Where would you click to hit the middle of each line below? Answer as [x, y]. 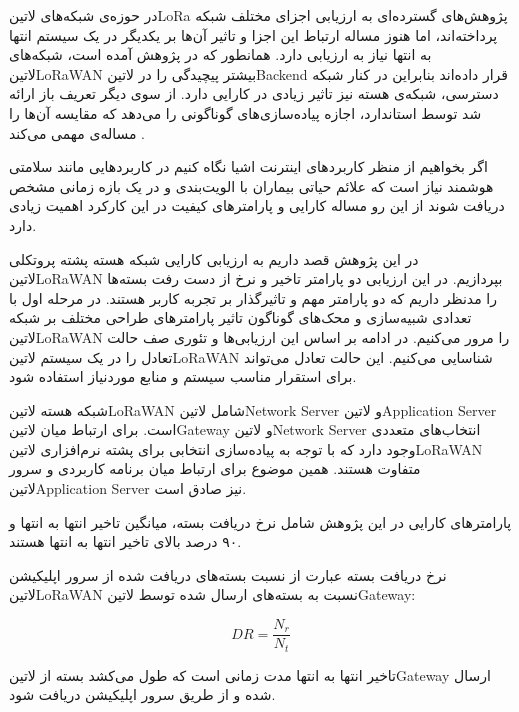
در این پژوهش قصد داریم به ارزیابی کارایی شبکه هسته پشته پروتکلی [214, 258]
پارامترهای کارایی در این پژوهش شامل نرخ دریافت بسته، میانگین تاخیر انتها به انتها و [260, 521]
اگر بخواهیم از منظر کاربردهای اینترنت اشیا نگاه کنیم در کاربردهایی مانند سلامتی [248, 166]
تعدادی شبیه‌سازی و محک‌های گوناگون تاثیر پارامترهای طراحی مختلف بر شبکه [240, 317]
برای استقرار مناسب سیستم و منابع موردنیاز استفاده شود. [183, 376]
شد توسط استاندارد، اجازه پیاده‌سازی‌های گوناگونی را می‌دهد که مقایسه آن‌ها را [245, 112]
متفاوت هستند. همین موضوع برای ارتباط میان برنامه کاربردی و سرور [215, 468]
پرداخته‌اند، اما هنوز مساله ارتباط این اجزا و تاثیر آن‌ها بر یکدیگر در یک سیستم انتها [253, 34]
